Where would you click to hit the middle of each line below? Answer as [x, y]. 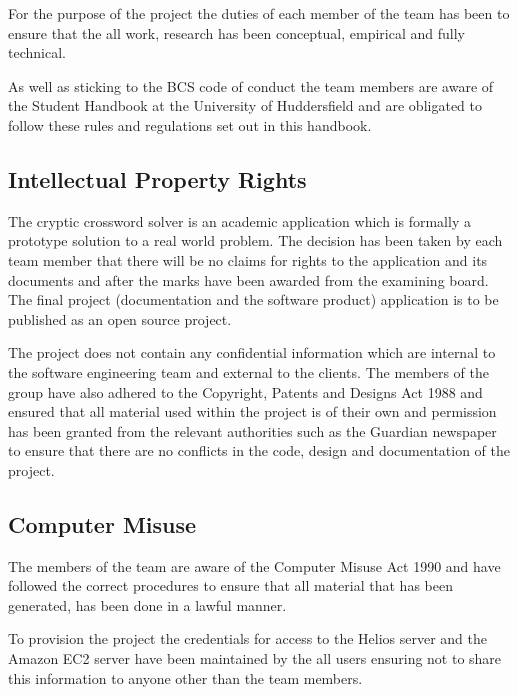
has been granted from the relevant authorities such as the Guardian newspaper [252, 430]
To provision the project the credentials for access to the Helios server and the [247, 638]
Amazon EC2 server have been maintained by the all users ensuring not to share [255, 658]
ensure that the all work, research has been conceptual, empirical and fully [236, 32]
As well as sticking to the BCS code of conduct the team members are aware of [251, 85]
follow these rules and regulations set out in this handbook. [190, 124]
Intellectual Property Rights [157, 178]
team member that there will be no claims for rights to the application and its [248, 259]
